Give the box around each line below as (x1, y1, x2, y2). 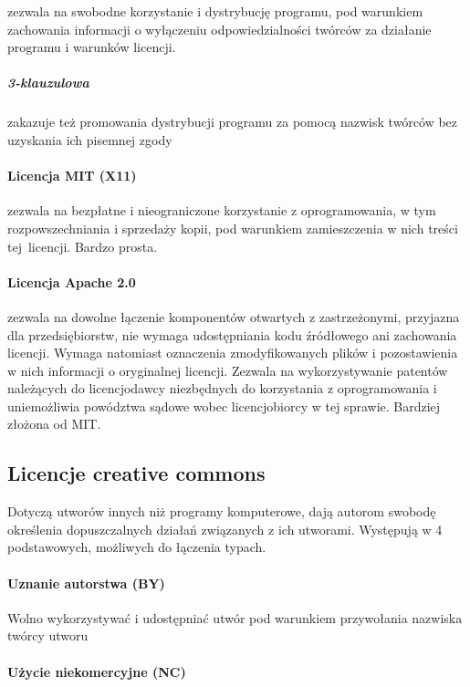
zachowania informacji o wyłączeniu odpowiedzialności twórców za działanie (7, 19, 432, 38)
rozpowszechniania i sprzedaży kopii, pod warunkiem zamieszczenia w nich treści (7, 218, 458, 237)
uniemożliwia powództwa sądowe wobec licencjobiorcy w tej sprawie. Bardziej (7, 396, 441, 415)
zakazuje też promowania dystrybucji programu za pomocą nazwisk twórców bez (7, 112, 458, 131)
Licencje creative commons (7, 459, 266, 487)
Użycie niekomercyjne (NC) (7, 661, 186, 681)
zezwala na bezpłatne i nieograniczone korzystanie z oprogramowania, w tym (7, 201, 436, 220)
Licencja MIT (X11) (7, 166, 137, 185)
